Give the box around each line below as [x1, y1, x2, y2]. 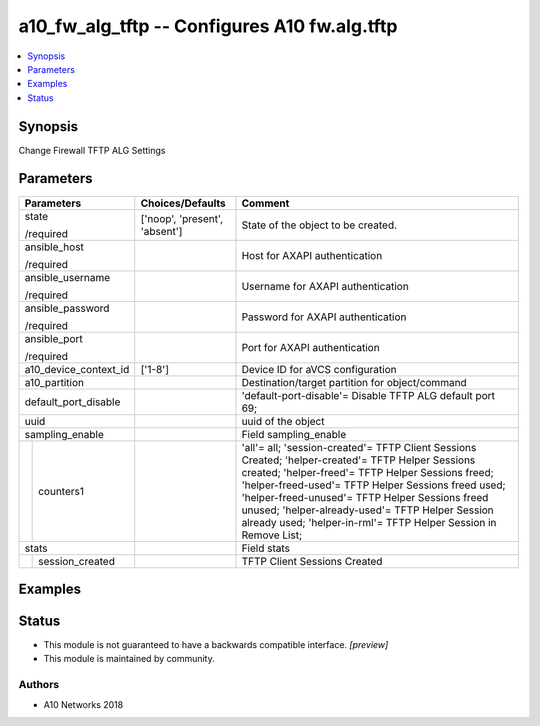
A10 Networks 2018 [43, 698, 124, 710]
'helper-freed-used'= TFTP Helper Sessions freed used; [241, 478, 506, 492]
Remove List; [241, 528, 303, 542]
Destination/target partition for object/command [241, 375, 467, 389]
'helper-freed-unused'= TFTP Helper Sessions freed [241, 490, 489, 504]
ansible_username [24, 270, 111, 284]
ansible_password [24, 301, 110, 315]
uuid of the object [241, 414, 325, 428]
